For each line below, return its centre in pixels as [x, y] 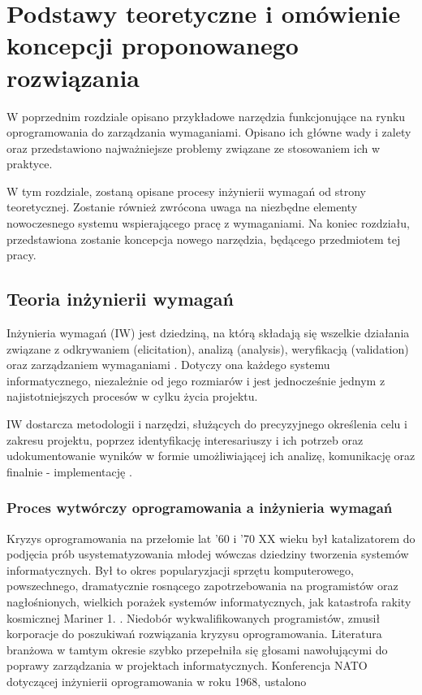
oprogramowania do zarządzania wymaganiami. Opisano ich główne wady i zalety [209, 132]
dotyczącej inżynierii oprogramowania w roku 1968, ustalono [157, 681]
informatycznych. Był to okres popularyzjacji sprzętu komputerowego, [180, 569]
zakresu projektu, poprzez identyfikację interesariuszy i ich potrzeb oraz [185, 439]
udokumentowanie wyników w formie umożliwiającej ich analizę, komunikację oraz [211, 456]
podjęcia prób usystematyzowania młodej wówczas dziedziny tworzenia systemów [208, 554]
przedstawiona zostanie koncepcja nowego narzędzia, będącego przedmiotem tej [204, 239]
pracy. [22, 255]
